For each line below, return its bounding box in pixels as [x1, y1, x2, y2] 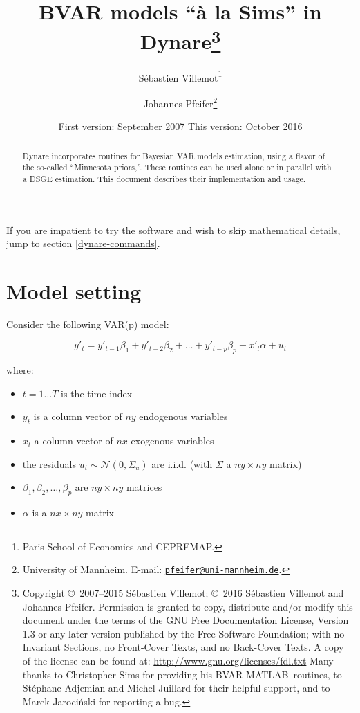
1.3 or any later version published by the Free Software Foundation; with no [22, 626, 345, 640]
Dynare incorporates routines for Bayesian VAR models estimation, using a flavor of [22, 150, 325, 161]
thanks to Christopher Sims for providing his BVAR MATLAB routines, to [22, 667, 342, 681]
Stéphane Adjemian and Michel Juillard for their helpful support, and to [22, 680, 330, 695]
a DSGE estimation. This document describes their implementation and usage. [22, 172, 306, 184]
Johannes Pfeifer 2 [143, 93, 218, 110]
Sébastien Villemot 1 [138, 68, 222, 84]
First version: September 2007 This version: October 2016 [58, 119, 303, 134]
